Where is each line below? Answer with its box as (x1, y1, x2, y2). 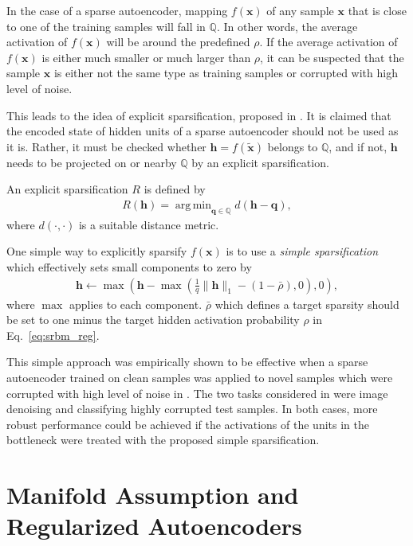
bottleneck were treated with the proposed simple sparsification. (6, 431, 320, 448)
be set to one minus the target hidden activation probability (6, 311, 300, 328)
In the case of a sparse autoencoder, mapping (6, 2, 228, 18)
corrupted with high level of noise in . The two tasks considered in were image (6, 384, 388, 401)
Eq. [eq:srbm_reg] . (6, 326, 100, 343)
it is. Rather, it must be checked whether (6, 138, 206, 154)
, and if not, (328, 138, 387, 154)
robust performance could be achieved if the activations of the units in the (6, 415, 369, 432)
